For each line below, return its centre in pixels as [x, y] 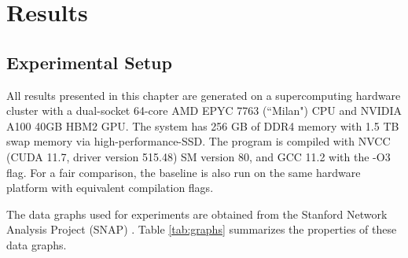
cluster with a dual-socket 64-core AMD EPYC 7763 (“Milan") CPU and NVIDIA [204, 111]
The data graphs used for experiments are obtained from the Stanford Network [197, 214]
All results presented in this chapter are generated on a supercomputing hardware [204, 95]
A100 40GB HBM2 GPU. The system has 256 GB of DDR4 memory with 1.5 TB [203, 125]
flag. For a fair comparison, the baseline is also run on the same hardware [184, 172]
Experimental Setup [89, 62]
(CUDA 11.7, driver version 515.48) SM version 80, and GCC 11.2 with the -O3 [198, 156]
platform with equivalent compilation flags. [110, 188]
